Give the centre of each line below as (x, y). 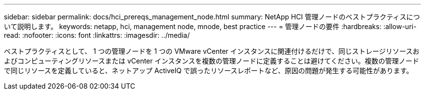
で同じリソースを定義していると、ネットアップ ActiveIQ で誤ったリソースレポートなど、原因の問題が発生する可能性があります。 (209, 70)
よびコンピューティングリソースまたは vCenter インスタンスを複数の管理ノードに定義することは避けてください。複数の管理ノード (212, 61)
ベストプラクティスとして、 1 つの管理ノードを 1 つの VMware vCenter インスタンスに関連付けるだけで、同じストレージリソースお (212, 51)
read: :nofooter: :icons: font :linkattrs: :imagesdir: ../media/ (97, 35)
